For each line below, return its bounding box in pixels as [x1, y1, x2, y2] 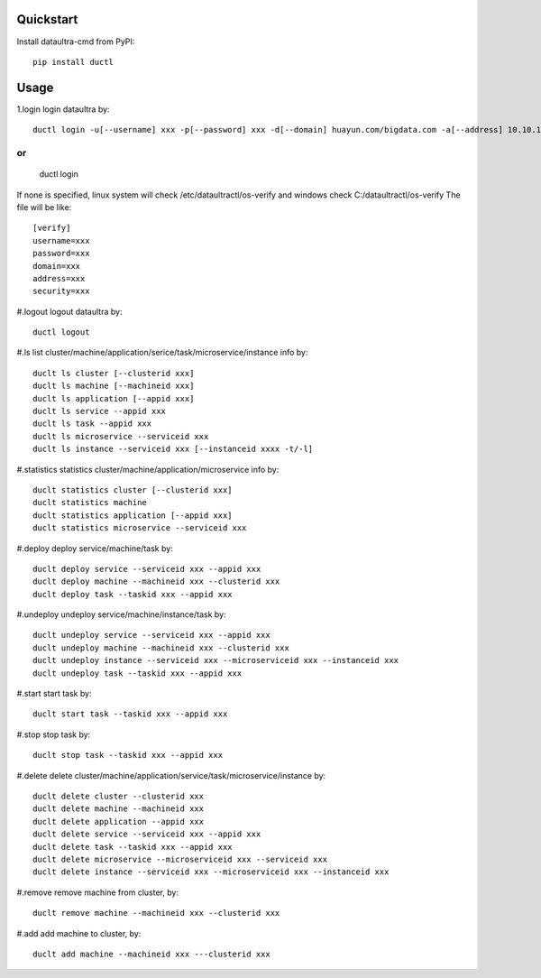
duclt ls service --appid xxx [32, 406, 167, 417]
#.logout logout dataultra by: [16, 306, 123, 317]
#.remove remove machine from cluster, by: [16, 887, 179, 898]
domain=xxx [32, 261, 81, 271]
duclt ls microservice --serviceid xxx [32, 431, 209, 441]
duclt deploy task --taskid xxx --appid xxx [32, 589, 234, 599]
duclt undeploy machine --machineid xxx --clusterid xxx [32, 642, 290, 653]
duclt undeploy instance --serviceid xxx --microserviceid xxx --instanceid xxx [32, 655, 399, 666]
